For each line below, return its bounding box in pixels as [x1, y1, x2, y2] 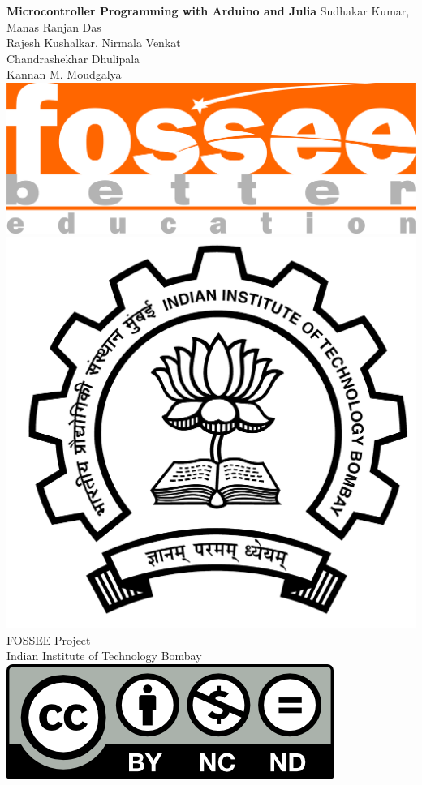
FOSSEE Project [6, 631, 91, 648]
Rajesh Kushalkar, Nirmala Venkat [6, 34, 181, 51]
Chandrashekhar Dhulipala [6, 49, 140, 66]
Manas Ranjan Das [6, 18, 101, 35]
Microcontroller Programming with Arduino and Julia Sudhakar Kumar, [6, 2, 410, 19]
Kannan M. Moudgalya [6, 66, 122, 83]
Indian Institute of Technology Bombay [6, 647, 202, 664]
